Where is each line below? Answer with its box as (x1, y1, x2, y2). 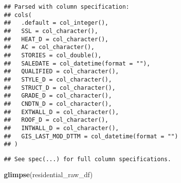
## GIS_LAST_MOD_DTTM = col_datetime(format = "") (4, 133, 178, 140)
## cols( (4, 11, 32, 18)
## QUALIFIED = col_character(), (4, 68, 119, 75)
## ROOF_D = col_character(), (4, 116, 109, 124)
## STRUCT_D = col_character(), (4, 84, 116, 91)
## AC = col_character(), (4, 44, 95, 51)
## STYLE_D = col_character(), (4, 76, 112, 83)
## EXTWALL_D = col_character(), (4, 108, 119, 116)
